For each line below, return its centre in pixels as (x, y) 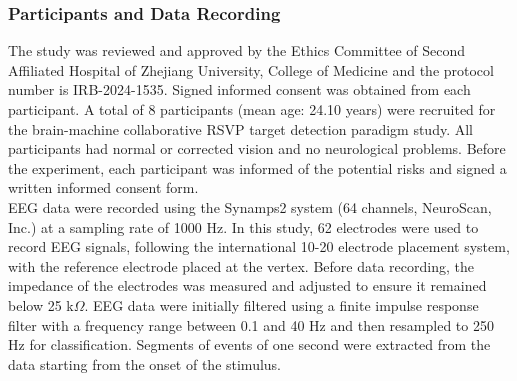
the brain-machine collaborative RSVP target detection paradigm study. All (240, 128)
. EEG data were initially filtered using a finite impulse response (281, 304)
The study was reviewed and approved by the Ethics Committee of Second (237, 50)
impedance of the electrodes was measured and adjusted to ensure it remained (247, 285)
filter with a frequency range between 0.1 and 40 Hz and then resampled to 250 (251, 324)
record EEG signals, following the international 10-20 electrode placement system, (259, 246)
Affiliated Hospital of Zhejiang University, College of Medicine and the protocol (251, 69)
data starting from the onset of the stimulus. (144, 363)
